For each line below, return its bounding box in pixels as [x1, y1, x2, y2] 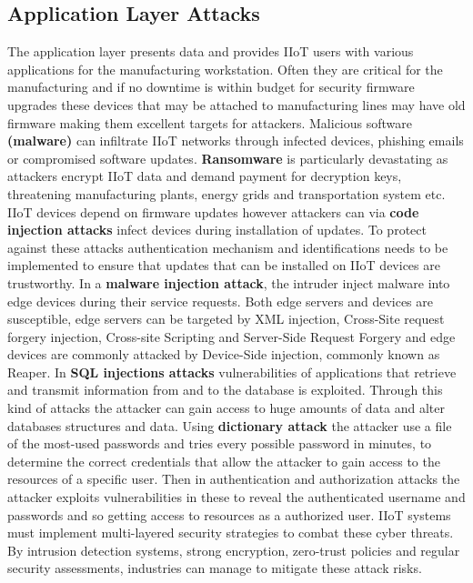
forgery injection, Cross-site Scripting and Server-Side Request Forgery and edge [7, 327, 456, 346]
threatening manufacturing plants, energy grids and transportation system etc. [7, 184, 446, 203]
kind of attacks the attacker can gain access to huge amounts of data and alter [7, 398, 446, 417]
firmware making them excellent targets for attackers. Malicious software [7, 113, 412, 132]
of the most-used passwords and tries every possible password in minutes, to [7, 434, 432, 453]
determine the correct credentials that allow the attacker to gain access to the [7, 451, 440, 470]
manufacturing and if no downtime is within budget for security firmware [7, 77, 415, 96]
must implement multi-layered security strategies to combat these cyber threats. [7, 523, 454, 542]
